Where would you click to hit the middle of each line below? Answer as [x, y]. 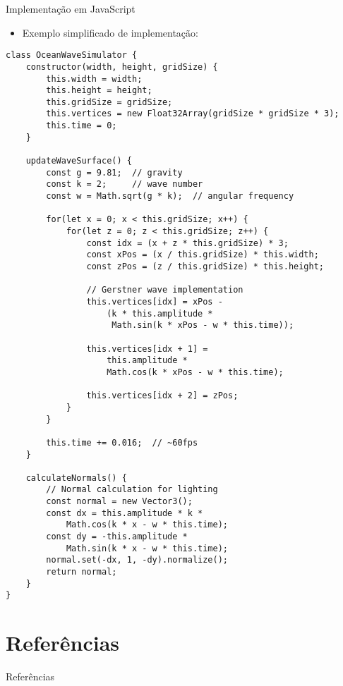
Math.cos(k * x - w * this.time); [147, 525]
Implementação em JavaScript [71, 8]
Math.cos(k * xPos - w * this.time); [195, 372]
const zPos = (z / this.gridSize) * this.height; [205, 267]
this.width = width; [94, 79]
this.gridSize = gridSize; [109, 102]
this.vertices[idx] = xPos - [155, 301]
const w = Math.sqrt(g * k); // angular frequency [170, 196]
